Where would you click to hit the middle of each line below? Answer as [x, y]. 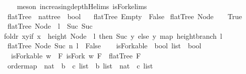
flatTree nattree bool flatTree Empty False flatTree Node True [125, 16]
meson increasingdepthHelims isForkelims [82, 6]
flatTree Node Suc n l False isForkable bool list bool [104, 46]
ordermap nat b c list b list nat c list [80, 65]
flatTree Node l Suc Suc [50, 26]
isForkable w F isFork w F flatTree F [76, 55]
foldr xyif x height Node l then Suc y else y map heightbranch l [113, 35]
